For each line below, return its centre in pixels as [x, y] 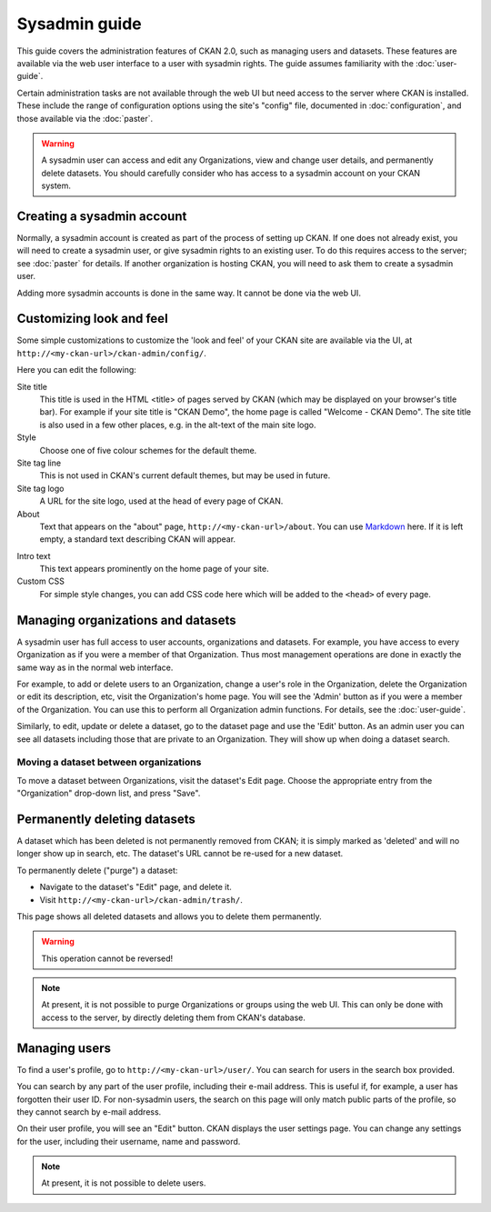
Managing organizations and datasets [126, 620]
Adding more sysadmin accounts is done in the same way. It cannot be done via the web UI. [189, 293]
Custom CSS [41, 581]
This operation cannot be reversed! [107, 958]
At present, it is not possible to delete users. [124, 1183]
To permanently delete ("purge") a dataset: [97, 870]
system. [56, 185]
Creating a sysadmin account [102, 216]
